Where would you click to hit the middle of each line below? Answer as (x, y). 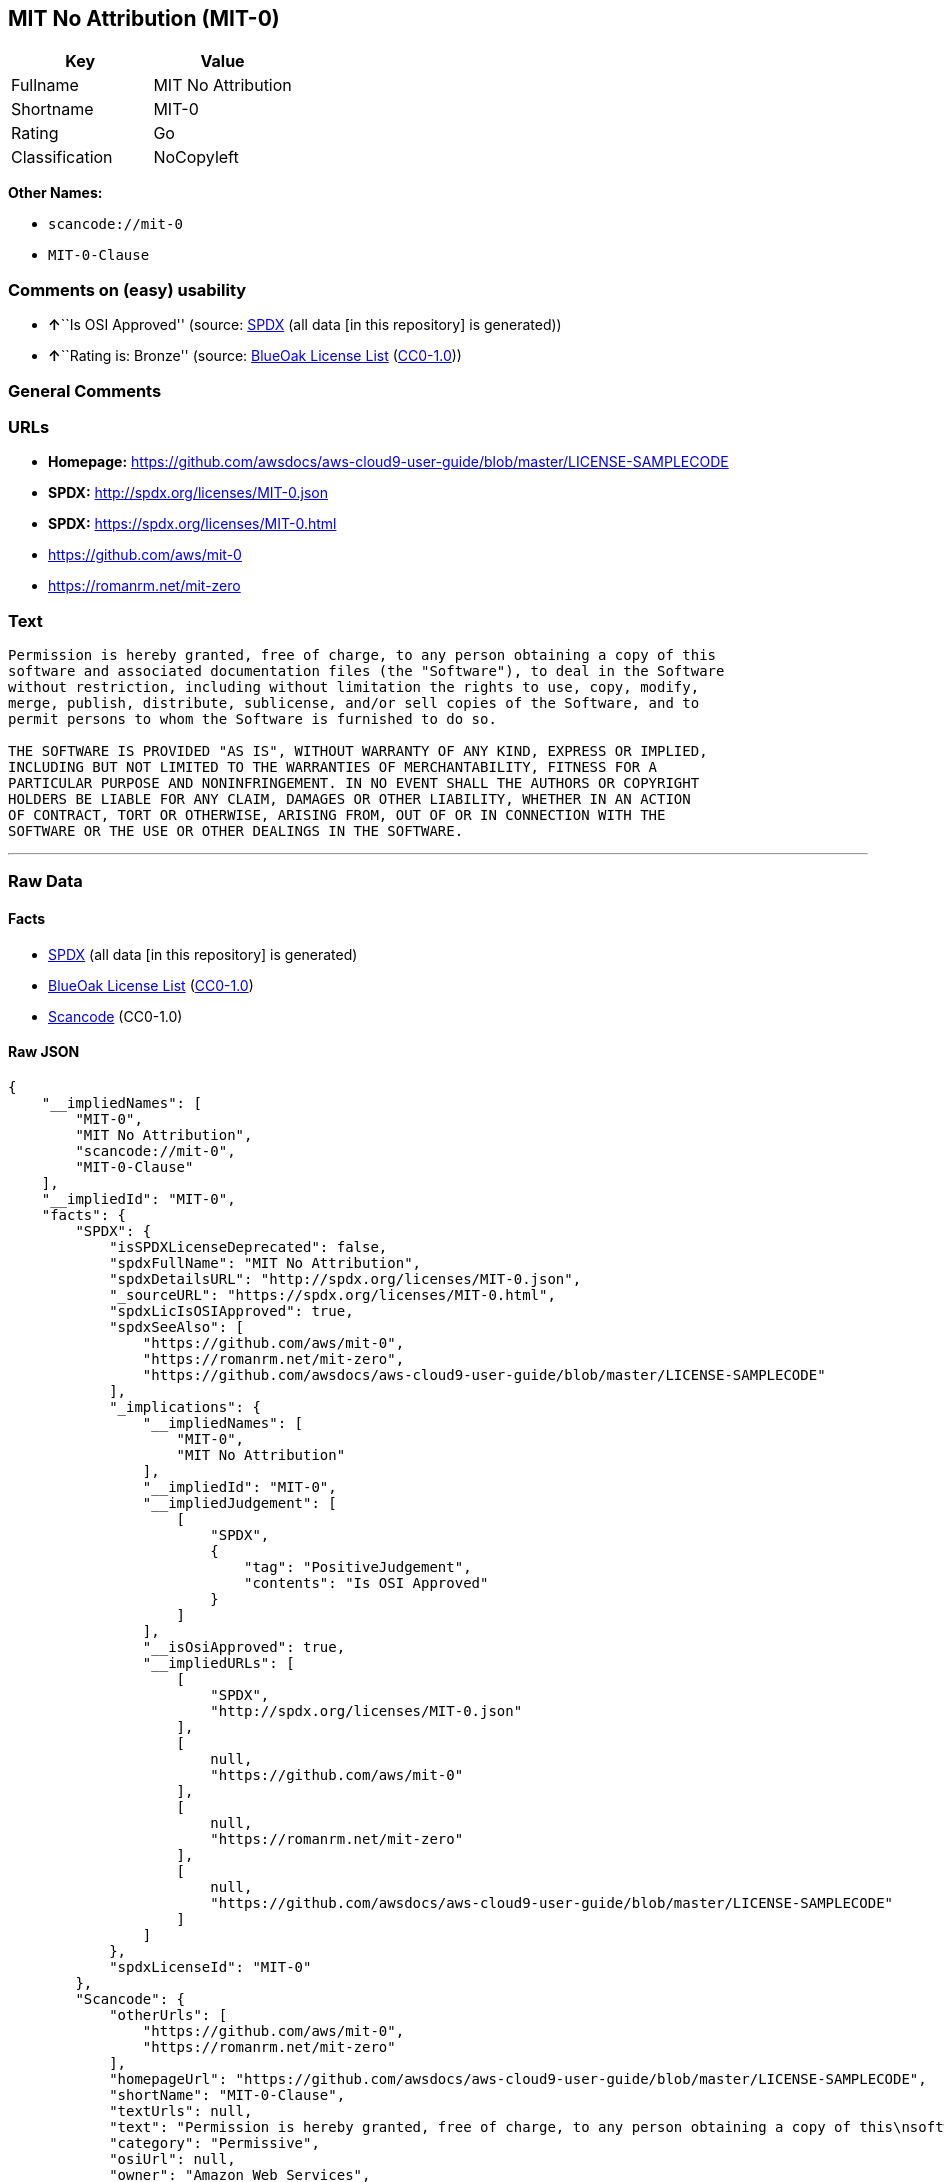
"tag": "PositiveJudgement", (358, 1566)
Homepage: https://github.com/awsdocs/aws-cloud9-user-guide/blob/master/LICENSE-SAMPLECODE (388, 462)
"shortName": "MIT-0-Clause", (227, 2094)
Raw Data (45, 881)
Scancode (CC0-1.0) (115, 1016)
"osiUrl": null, (172, 2158)
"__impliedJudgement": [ (239, 1502)
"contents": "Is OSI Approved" (366, 1582)
